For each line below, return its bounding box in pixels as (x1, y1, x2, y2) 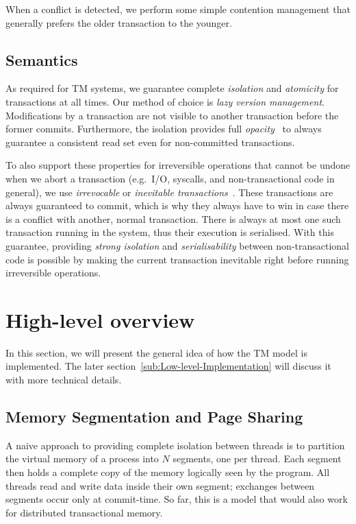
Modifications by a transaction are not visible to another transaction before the (5, 108, 339, 122)
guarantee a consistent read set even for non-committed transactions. (5, 134, 295, 149)
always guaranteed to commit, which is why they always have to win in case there (5, 198, 349, 213)
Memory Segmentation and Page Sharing (5, 406, 303, 427)
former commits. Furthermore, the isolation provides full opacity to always (5, 121, 322, 136)
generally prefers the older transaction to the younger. (5, 15, 232, 29)
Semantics (5, 49, 78, 70)
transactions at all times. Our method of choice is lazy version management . (5, 94, 325, 108)
